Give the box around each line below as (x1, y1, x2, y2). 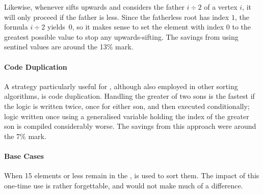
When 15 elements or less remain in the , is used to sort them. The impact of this (4, 170, 259, 181)
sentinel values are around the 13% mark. (4, 41, 134, 52)
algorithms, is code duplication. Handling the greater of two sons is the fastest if (4, 91, 255, 101)
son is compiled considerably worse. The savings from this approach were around (4, 121, 256, 131)
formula (4, 21, 28, 32)
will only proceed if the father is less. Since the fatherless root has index (4, 11, 229, 22)
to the (232, 21, 251, 32)
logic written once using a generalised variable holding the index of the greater (4, 110, 249, 121)
